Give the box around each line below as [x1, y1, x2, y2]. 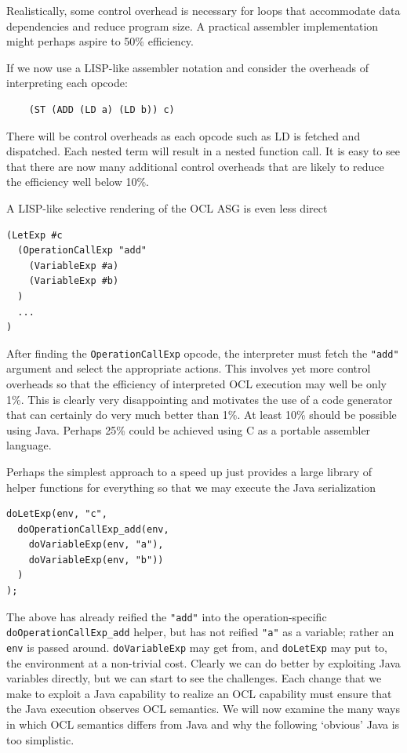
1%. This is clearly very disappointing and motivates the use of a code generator [6, 391, 393, 407]
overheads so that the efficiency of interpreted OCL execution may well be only [6, 375, 387, 391]
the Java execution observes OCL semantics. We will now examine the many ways [6, 700, 400, 717]
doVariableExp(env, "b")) [28, 554, 164, 566]
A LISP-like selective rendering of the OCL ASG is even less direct [6, 199, 328, 216]
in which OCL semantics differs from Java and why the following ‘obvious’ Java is [6, 716, 400, 732]
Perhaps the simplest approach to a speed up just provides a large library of [6, 463, 372, 479]
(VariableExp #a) [28, 260, 119, 271]
